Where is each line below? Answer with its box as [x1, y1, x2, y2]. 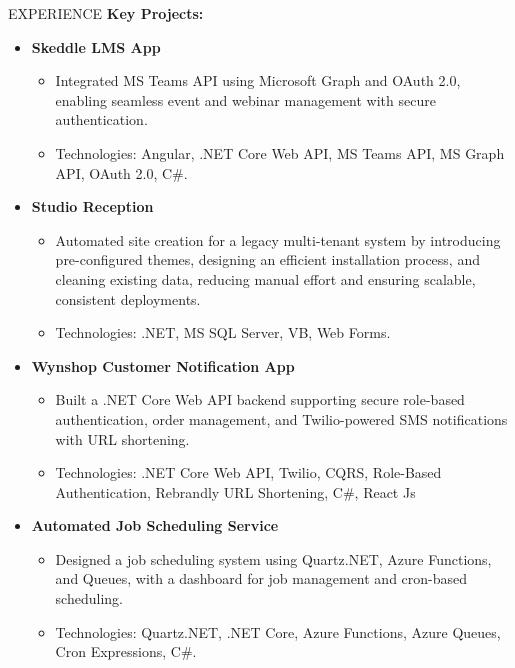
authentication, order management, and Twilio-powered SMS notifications [55, 408, 508, 429]
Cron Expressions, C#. [55, 641, 197, 662]
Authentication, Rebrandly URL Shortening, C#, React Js [55, 481, 416, 502]
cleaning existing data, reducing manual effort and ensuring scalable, [55, 268, 476, 289]
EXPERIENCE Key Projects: [8, 3, 204, 23]
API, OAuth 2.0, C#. [55, 162, 188, 183]
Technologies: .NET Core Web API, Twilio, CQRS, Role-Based [55, 462, 442, 483]
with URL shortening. [55, 428, 190, 449]
